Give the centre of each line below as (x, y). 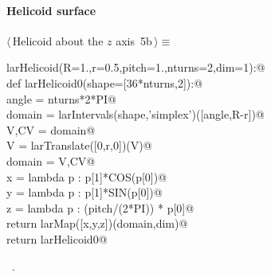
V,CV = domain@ (51, 129)
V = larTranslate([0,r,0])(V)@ (79, 145)
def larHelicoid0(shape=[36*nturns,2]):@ (105, 82)
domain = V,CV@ (51, 160)
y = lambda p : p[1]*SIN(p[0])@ (84, 192)
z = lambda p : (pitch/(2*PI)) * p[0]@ (100, 207)
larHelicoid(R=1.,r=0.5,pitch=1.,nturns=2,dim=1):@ (136, 67)
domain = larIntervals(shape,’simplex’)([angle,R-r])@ (135, 114)
